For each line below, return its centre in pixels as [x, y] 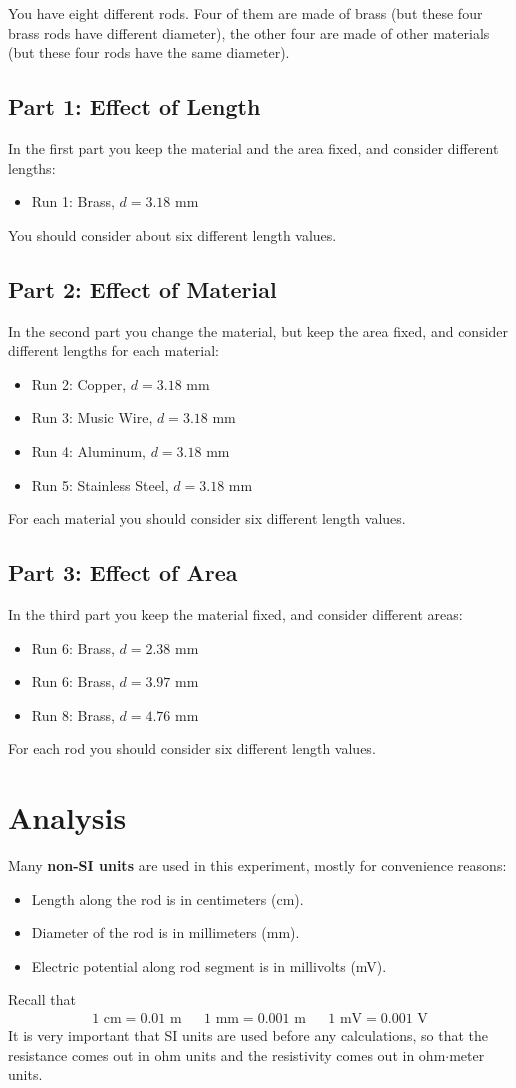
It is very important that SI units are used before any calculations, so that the [248, 1035]
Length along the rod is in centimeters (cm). [167, 898]
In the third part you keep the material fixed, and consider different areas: [235, 613]
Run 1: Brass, [73, 201]
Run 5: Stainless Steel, [100, 484]
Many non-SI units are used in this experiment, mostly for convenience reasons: [257, 865]
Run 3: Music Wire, [92, 417]
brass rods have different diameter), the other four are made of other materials [249, 32]
